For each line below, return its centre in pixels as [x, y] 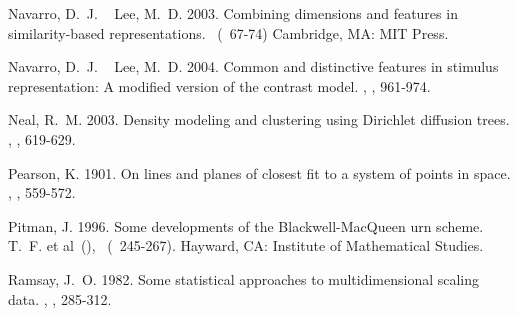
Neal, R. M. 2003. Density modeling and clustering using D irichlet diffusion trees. [259, 119]
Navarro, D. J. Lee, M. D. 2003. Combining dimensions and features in [233, 13]
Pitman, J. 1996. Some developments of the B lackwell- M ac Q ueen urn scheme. [246, 225]
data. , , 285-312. [60, 298]
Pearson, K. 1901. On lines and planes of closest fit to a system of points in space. [259, 172]
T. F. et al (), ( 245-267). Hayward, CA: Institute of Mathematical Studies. [246, 245]
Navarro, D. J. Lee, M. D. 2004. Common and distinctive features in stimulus [253, 66]
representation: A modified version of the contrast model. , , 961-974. [219, 85]
